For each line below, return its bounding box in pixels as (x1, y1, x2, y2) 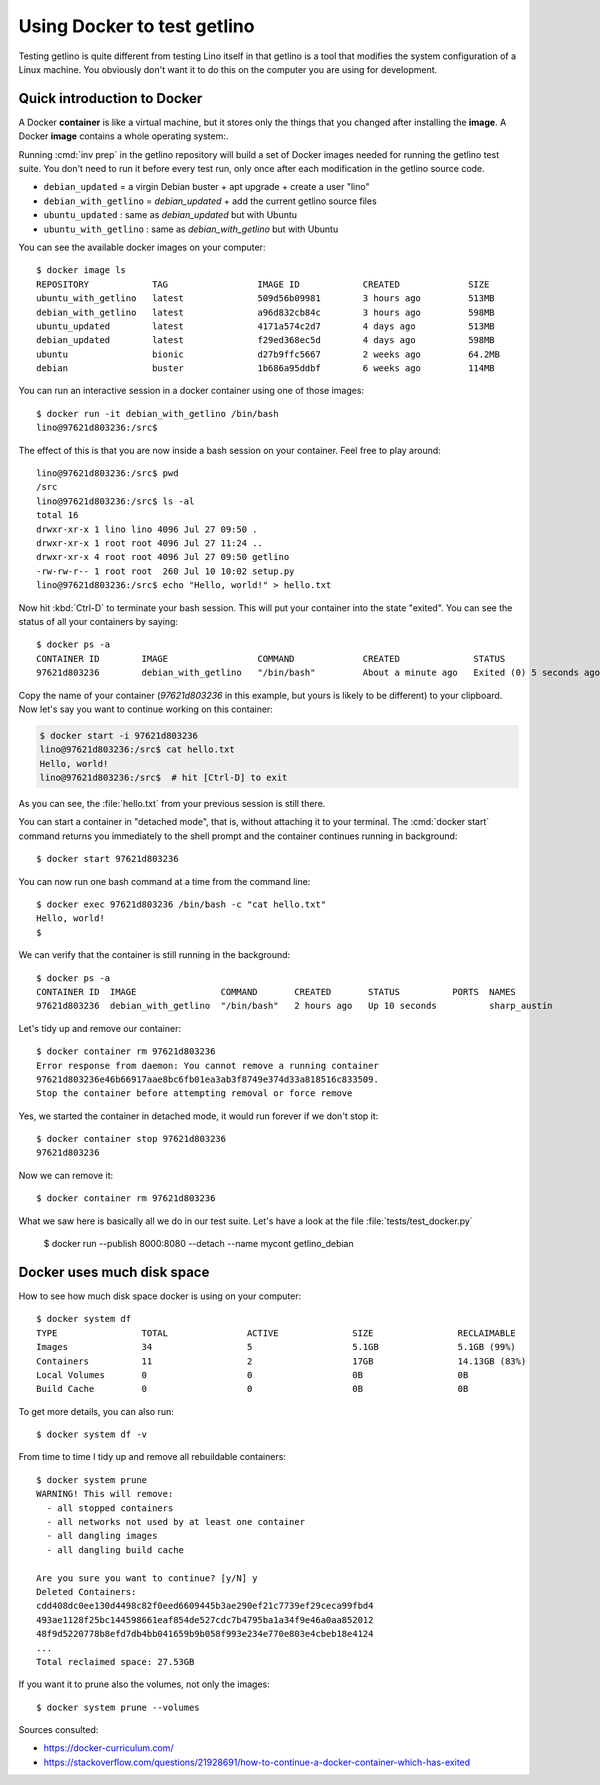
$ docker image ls (36, 265, 127, 276)
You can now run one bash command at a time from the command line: (18, 875, 311, 887)
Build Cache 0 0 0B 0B (36, 1383, 469, 1395)
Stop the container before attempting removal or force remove (36, 1088, 353, 1099)
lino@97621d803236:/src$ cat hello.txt (39, 744, 235, 755)
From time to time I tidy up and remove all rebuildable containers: (18, 1451, 287, 1463)
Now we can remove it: (18, 1169, 114, 1181)
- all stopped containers (46, 1502, 174, 1514)
